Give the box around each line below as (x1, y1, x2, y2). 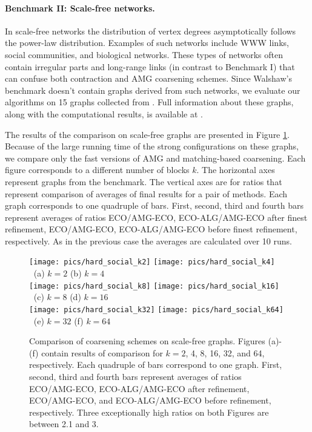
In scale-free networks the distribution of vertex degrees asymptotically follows (5, 24, 296, 37)
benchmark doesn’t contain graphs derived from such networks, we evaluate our (5, 83, 300, 96)
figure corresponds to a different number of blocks (5, 163, 190, 176)
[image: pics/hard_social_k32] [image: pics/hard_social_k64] (29, 305, 284, 314)
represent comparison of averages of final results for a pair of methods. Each (5, 187, 288, 200)
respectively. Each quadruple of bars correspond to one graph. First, (29, 358, 282, 371)
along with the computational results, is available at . (5, 107, 203, 120)
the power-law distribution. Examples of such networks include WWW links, (5, 36, 289, 49)
